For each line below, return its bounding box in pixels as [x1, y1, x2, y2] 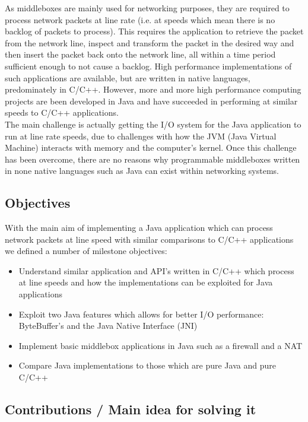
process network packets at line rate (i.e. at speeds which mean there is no [5, 13, 275, 26]
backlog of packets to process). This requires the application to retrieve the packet [5, 25, 304, 37]
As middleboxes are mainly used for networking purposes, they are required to [5, 2, 290, 14]
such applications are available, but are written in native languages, [5, 71, 250, 84]
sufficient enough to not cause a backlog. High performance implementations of [5, 59, 292, 72]
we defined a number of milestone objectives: [5, 245, 167, 257]
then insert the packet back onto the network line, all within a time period [5, 48, 276, 61]
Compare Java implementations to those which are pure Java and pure [18, 359, 276, 372]
